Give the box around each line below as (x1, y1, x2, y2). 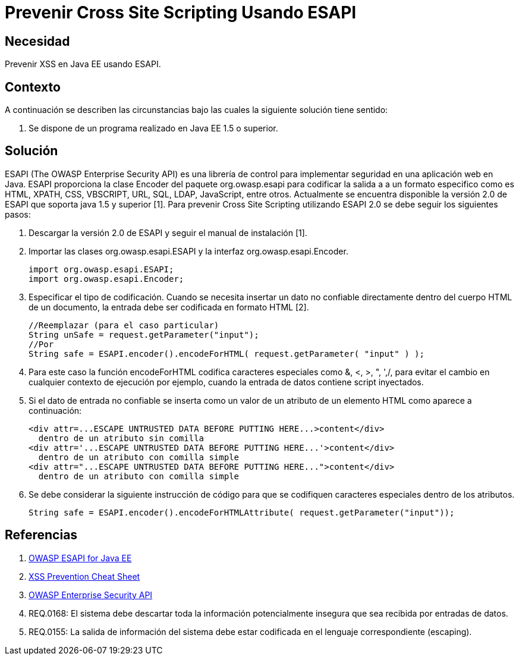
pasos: (5, 209, 31, 219)
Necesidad (5, 33, 70, 49)
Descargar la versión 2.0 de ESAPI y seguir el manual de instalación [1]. (29, 227, 307, 238)
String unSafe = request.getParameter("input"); (29, 329, 259, 340)
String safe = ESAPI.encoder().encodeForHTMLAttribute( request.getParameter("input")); (29, 507, 455, 517)
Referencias (5, 527, 78, 543)
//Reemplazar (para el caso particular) (29, 320, 219, 330)
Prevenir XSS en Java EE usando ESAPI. (5, 59, 161, 70)
